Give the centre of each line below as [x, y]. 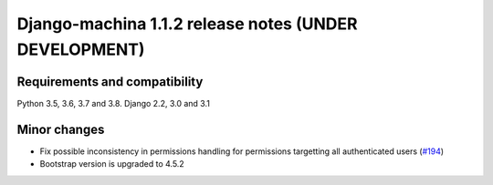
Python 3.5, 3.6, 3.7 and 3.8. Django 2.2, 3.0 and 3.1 [113, 103]
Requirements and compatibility [110, 82]
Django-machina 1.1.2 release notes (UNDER [187, 24]
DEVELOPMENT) [81, 49]
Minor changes [61, 129]
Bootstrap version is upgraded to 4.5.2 [112, 164]
